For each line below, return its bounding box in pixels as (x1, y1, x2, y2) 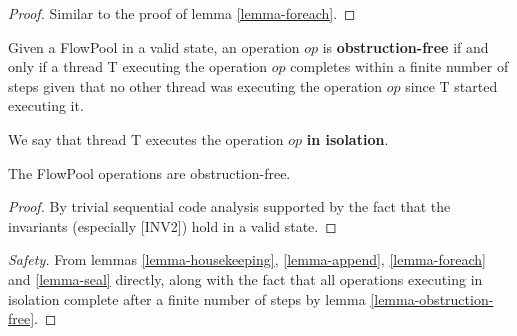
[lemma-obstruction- (370, 288, 494, 309)
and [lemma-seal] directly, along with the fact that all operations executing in (8, 268, 483, 289)
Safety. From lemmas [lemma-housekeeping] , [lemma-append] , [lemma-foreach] (8, 249, 486, 270)
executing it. (8, 95, 84, 116)
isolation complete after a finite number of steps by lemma (8, 288, 366, 309)
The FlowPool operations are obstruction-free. (8, 162, 291, 183)
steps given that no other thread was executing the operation (8, 75, 383, 96)
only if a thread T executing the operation (8, 56, 268, 77)
